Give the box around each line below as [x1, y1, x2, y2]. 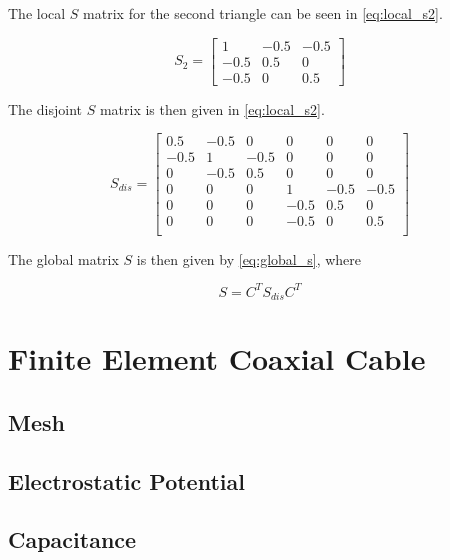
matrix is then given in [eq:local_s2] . [99, 98, 325, 119]
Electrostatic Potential [8, 465, 245, 496]
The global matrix [8, 248, 119, 269]
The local [8, 3, 66, 23]
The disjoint [8, 98, 82, 119]
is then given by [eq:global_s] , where [136, 248, 362, 269]
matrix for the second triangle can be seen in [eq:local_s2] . [83, 3, 443, 23]
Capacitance [8, 524, 137, 555]
